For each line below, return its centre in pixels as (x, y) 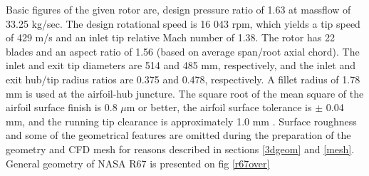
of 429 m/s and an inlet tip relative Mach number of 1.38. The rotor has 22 (170, 37)
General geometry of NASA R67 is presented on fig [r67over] (138, 163)
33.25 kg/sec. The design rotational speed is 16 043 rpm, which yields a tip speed (183, 23)
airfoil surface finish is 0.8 (62, 107)
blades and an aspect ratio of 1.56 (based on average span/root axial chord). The (183, 51)
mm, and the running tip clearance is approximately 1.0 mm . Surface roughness (181, 121)
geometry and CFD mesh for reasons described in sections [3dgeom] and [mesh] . (180, 149)
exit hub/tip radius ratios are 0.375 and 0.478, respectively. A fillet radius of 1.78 (183, 79)
